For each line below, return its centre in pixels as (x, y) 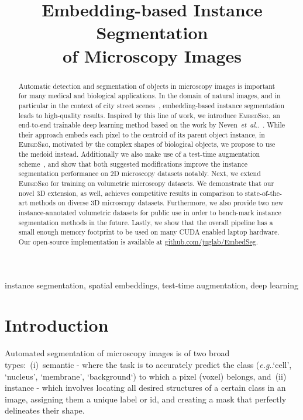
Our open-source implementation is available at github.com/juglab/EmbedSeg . (138, 242)
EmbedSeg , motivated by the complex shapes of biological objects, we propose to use (147, 144)
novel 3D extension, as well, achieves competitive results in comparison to (130, 193)
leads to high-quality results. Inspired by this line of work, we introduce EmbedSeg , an (149, 115)
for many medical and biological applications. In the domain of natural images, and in (149, 96)
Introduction (57, 325)
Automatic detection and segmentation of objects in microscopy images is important (147, 86)
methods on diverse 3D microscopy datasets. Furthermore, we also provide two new (156, 203)
